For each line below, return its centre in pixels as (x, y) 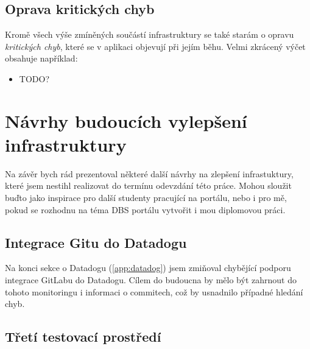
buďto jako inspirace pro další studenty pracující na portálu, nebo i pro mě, (146, 198)
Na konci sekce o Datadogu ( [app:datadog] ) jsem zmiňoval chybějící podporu (148, 268)
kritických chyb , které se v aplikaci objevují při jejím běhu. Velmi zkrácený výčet (155, 46)
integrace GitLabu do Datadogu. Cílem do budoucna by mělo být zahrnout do (151, 280)
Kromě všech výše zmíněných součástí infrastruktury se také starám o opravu (150, 34)
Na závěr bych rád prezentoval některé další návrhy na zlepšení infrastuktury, (149, 173)
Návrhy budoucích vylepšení (126, 120)
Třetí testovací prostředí (83, 337)
